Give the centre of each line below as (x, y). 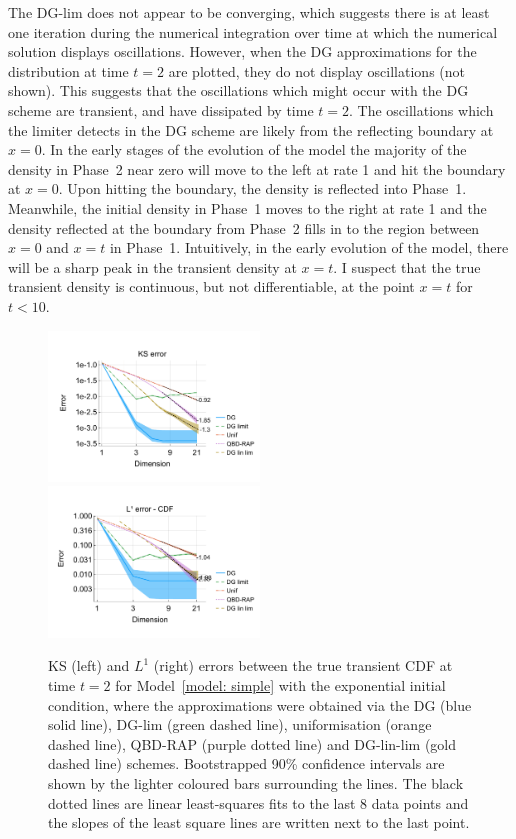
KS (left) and (89, 665)
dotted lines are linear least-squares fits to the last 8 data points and (258, 802)
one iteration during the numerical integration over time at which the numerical (253, 31)
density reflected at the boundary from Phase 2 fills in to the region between (244, 227)
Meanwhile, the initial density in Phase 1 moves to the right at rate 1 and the (247, 207)
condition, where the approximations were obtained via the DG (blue (260, 704)
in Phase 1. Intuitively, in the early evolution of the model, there (309, 247)
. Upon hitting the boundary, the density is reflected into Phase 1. (262, 188)
